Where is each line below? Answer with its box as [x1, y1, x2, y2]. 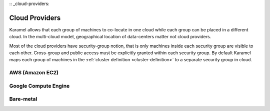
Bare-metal [9, 96, 37, 103]
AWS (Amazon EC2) [9, 69, 58, 76]
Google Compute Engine [9, 82, 70, 89]
